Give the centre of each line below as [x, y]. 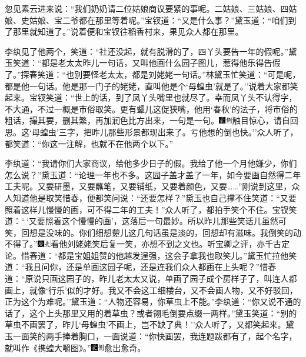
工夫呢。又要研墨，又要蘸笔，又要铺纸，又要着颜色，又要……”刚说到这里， [148, 186]
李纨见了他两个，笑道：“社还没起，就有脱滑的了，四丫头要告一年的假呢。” [147, 51]
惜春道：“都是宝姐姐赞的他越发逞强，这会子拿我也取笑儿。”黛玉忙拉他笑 [159, 255]
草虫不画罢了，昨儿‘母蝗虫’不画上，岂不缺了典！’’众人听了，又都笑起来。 [145, 324]
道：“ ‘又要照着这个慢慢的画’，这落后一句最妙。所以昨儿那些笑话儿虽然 [142, 221]
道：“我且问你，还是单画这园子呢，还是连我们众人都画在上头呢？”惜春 [141, 267]
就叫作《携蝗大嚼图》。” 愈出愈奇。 [75, 347]
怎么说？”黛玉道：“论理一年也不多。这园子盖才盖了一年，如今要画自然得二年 [153, 174]
